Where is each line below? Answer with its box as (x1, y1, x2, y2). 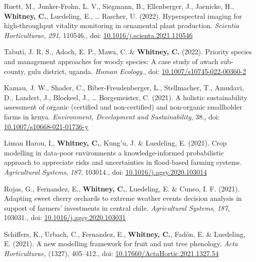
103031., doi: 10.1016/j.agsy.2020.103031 (4, 212, 126, 223)
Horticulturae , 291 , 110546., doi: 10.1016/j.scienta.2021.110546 (4, 30, 193, 40)
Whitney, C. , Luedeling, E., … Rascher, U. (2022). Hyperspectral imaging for (4, 10, 242, 21)
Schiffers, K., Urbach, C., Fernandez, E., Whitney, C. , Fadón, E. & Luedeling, (4, 228, 246, 239)
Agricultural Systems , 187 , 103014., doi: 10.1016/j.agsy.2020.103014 (4, 166, 207, 177)
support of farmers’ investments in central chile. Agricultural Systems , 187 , (4, 202, 230, 213)
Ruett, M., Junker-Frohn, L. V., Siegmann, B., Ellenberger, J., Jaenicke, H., (4, 1, 234, 11)
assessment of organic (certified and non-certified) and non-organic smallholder (4, 102, 243, 112)
